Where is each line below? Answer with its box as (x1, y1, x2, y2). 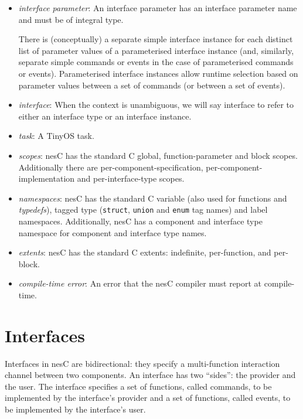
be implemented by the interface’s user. (5, 403, 146, 415)
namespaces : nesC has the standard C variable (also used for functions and (18, 192, 287, 204)
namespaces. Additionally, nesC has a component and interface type (18, 214, 263, 227)
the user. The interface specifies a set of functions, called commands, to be (5, 380, 272, 392)
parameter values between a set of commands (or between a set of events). (18, 79, 285, 91)
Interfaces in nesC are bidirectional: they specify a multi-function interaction (5, 357, 280, 369)
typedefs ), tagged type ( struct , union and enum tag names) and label (18, 203, 268, 216)
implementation (18, 172, 75, 185)
